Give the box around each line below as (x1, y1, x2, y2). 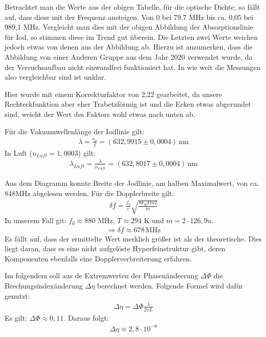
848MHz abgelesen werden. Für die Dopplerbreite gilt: (5, 187, 174, 198)
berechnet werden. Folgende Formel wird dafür (97, 280, 243, 291)
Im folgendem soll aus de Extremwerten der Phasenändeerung (5, 270, 198, 281)
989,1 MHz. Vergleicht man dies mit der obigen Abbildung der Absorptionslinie (5, 21, 253, 32)
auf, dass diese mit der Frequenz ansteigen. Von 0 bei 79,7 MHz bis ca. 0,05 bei (5, 11, 253, 22)
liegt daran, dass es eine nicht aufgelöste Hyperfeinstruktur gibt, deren (5, 243, 226, 254)
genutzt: (5, 290, 30, 301)
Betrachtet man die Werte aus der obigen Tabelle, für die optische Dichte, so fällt (5, 2, 260, 12)
